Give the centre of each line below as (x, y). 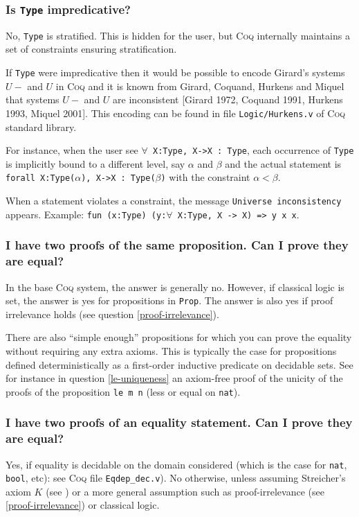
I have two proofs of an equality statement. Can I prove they (179, 422)
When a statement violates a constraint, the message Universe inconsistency (174, 201)
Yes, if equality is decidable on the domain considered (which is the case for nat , (176, 464)
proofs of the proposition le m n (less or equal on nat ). (123, 391)
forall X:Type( (40, 178)
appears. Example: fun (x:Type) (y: (86, 214)
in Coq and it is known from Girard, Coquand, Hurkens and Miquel (200, 86)
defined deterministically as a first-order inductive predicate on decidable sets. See (179, 364)
